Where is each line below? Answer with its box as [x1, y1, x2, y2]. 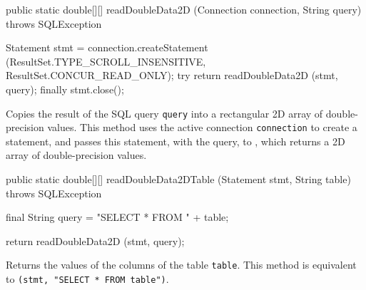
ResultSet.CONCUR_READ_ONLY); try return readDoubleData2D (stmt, [6, 68, 338, 83]
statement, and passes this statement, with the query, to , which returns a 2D [6, 133, 345, 148]
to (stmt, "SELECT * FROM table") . [6, 271, 169, 286]
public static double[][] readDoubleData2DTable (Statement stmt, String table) [6, 172, 351, 187]
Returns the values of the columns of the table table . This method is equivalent [6, 257, 357, 272]
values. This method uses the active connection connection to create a [47, 120, 357, 135]
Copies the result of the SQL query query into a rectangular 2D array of [6, 105, 323, 120]
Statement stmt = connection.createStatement [6, 40, 208, 55]
